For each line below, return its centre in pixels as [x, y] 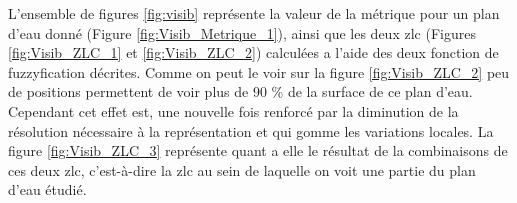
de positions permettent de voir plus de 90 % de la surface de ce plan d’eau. [240, 91]
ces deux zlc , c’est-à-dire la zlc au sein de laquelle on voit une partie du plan [242, 169]
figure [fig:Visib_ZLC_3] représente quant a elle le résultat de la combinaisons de [258, 150]
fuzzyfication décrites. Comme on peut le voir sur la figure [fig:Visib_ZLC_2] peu [259, 71]
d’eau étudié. [47, 189]
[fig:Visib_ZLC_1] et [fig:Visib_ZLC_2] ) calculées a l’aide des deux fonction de [253, 52]
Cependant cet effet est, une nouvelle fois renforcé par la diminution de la [233, 110]
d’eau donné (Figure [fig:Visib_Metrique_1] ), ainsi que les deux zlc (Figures [242, 32]
